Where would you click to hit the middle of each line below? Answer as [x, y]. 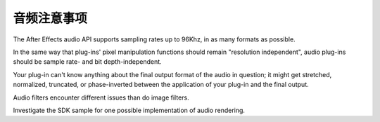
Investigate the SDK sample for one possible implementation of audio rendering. [129, 110]
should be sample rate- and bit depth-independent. [87, 62]
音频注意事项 [50, 18]
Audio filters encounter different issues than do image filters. [101, 97]
